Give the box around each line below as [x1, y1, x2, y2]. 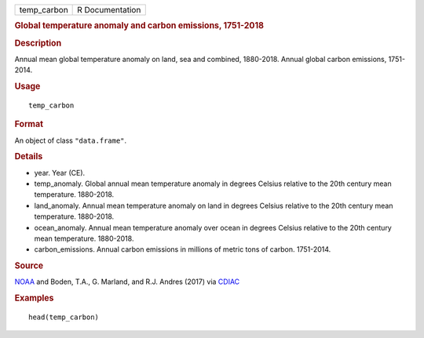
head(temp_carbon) [28, 313, 100, 322]
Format [14, 118, 43, 129]
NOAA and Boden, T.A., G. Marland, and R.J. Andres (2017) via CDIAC [14, 277, 240, 286]
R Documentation [77, 5, 141, 15]
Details [14, 151, 43, 162]
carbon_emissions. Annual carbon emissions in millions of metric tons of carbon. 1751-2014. [34, 245, 331, 254]
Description [14, 38, 62, 49]
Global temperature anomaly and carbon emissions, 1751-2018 [14, 20, 265, 31]
